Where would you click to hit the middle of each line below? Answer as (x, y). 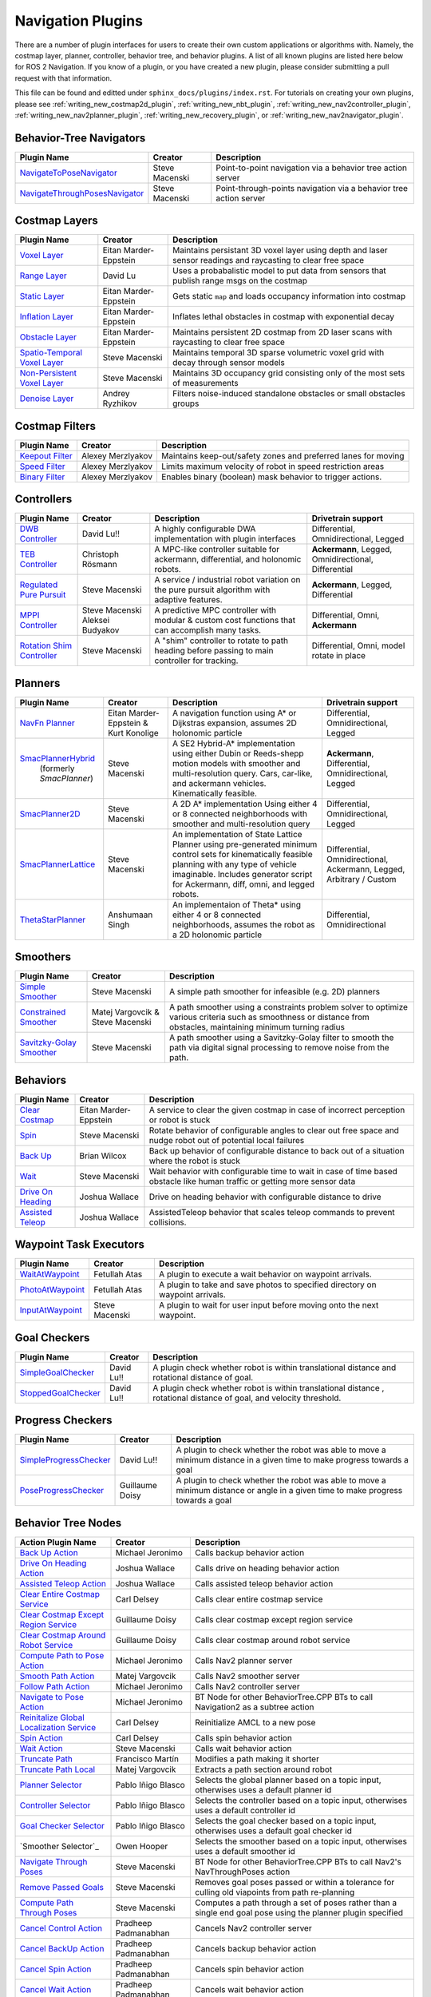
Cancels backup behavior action (256, 1948)
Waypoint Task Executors (80, 1245)
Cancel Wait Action (55, 1989)
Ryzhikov (120, 403)
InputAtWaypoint (51, 1310)
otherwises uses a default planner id (263, 1789)
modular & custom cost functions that (225, 621)
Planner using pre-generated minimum (245, 844)
